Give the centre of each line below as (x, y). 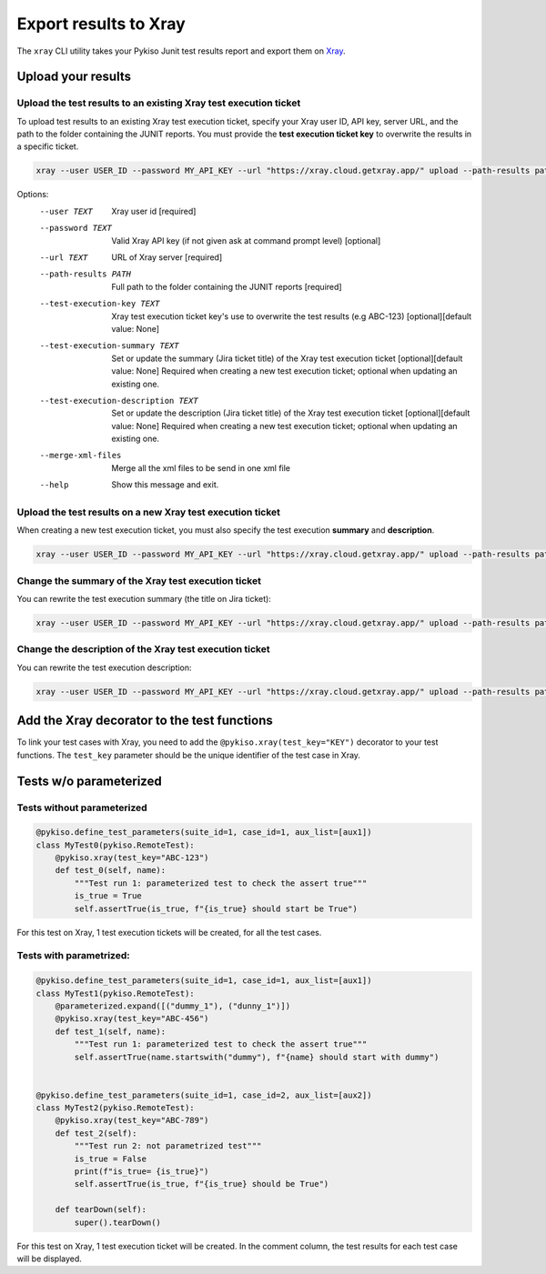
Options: (33, 195)
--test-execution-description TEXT (119, 401)
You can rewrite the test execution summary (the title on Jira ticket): (144, 599)
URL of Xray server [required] (167, 257)
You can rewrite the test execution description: (104, 667)
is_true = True (108, 896)
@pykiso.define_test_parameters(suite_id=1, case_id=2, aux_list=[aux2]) (204, 1095)
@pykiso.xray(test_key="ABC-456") (132, 1019)
